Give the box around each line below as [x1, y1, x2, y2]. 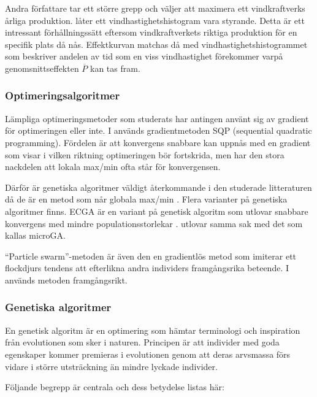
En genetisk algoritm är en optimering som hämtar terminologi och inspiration [5, 323, 300, 336]
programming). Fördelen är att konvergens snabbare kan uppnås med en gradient [5, 136, 311, 148]
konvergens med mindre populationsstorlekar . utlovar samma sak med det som [5, 217, 303, 229]
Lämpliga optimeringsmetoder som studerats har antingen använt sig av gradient [5, 112, 309, 125]
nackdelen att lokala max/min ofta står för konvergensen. [5, 160, 221, 173]
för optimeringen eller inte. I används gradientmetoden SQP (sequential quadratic [5, 124, 312, 137]
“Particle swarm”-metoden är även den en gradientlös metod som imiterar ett [5, 249, 297, 262]
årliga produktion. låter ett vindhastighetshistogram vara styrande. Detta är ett [5, 13, 305, 26]
